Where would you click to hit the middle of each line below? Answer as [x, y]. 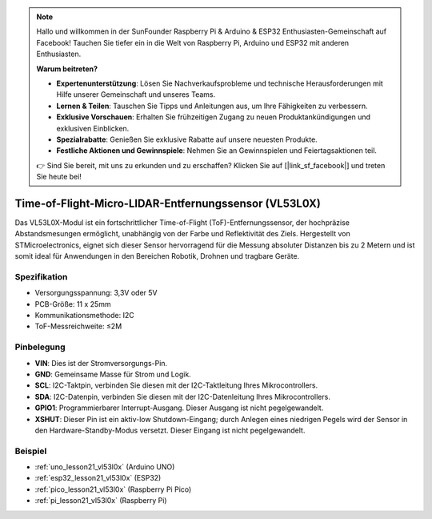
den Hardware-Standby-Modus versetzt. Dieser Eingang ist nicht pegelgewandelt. [170, 430]
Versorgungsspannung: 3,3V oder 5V [96, 293]
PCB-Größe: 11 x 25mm [73, 304]
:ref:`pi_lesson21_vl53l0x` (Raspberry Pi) [101, 501]
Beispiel [31, 451]
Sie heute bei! [59, 177]
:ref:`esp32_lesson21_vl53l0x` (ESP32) [98, 478]
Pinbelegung [40, 347]
